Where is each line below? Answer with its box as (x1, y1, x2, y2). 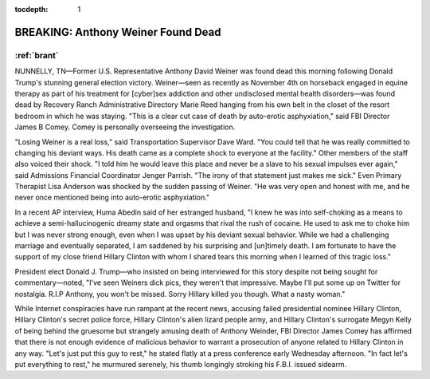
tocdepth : (14, 5, 49, 14)
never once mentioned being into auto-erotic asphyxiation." (14, 192, 210, 203)
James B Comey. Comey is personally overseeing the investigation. (14, 122, 236, 132)
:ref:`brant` (14, 49, 59, 61)
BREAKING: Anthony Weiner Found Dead (14, 25, 221, 39)
